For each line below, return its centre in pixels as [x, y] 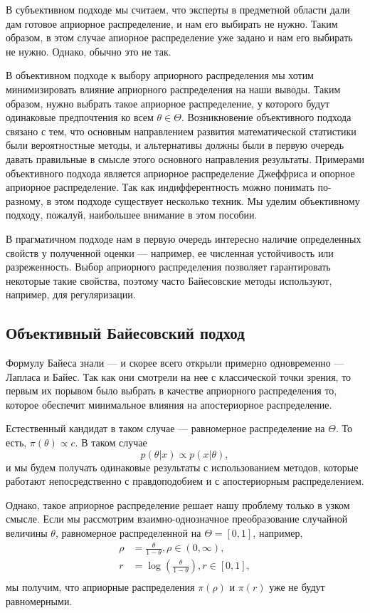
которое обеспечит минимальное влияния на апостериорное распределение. [169, 404]
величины [27, 533]
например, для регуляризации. [71, 294]
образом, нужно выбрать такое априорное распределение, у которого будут [168, 103]
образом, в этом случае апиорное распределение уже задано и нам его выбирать [179, 37]
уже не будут [297, 587]
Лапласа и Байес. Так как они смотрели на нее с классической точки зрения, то [179, 376]
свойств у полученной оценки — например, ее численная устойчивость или [170, 252]
